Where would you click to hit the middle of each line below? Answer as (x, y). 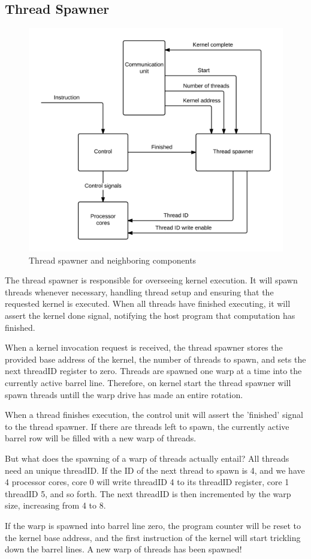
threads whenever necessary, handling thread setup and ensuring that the (139, 292)
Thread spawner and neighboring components (113, 260)
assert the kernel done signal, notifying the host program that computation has (150, 315)
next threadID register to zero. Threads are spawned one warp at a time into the (153, 371)
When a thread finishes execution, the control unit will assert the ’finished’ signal (154, 415)
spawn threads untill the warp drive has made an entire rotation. (124, 394)
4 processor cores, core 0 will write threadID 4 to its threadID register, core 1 (147, 482)
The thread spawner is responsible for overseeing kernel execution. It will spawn (151, 280)
